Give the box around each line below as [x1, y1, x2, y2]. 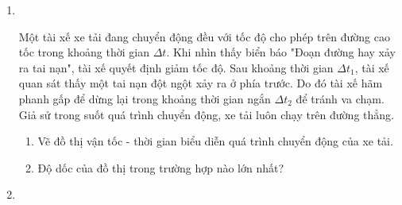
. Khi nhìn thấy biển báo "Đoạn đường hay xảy [166, 44, 396, 60]
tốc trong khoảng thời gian [18, 44, 149, 60]
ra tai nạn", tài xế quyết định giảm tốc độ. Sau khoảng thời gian [18, 59, 334, 75]
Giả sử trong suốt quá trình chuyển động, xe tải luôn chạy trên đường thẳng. [18, 106, 394, 122]
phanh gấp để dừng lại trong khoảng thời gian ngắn [18, 90, 271, 106]
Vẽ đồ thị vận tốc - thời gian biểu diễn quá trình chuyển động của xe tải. [37, 133, 393, 149]
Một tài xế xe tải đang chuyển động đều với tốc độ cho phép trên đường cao [18, 28, 390, 44]
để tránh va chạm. [296, 90, 385, 106]
